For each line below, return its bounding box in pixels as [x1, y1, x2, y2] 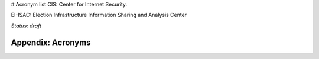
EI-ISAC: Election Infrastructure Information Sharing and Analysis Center [11, 12, 187, 19]
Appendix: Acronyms [11, 37, 91, 47]
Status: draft [11, 22, 41, 29]
